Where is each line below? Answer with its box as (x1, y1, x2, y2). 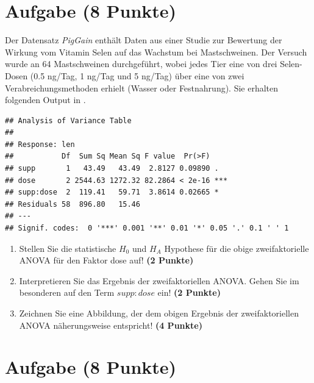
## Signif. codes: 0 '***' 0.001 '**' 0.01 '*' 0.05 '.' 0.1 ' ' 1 (5, 224, 289, 233)
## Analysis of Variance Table (5, 116, 132, 125)
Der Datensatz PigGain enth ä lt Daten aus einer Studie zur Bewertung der (5, 34, 282, 46)
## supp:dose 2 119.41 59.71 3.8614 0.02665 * (5, 188, 219, 197)
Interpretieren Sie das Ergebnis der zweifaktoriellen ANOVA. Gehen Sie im (19, 274, 299, 287)
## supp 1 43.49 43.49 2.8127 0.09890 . (5, 164, 219, 173)
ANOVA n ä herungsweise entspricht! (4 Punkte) (19, 318, 202, 331)
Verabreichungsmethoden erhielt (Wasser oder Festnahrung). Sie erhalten (5, 81, 279, 94)
